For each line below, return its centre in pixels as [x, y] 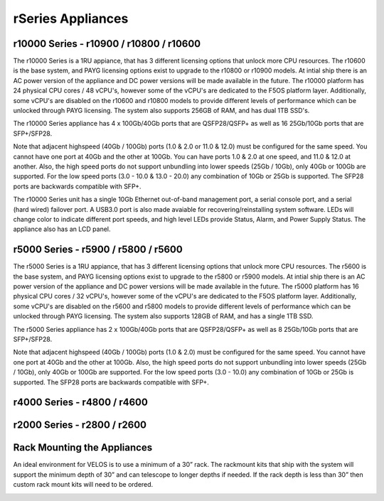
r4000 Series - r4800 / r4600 [81, 403]
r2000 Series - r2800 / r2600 [80, 425]
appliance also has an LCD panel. [62, 229]
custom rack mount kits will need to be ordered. [83, 485]
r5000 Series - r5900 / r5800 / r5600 [98, 250]
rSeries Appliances [71, 18]
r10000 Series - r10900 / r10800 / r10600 [107, 44]
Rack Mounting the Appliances [83, 448]
